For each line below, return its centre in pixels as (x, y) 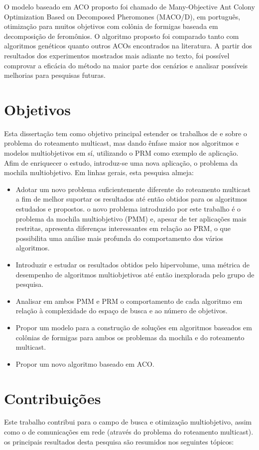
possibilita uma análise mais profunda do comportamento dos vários (120, 238)
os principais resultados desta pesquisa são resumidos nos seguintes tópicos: (119, 441)
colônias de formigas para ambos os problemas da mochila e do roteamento (130, 337)
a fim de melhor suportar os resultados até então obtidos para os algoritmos (131, 199)
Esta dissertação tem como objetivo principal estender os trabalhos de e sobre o (126, 133)
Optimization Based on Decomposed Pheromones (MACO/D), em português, (122, 16)
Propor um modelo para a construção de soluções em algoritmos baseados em (134, 327)
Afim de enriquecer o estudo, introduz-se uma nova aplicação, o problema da (121, 162)
